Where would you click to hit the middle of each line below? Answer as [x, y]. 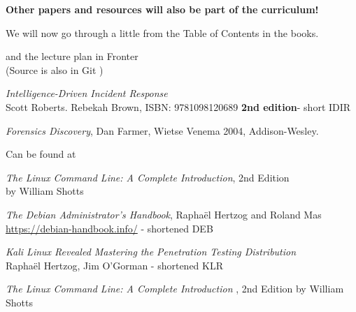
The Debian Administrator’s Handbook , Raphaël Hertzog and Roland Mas [164, 214]
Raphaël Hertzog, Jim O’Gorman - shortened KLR [115, 265]
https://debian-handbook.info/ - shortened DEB [109, 228]
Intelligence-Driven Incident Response [87, 93]
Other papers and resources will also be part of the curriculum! [162, 9]
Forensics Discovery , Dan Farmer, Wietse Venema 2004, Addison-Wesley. [162, 130]
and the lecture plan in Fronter [72, 56]
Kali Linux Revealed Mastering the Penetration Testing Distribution [151, 252]
